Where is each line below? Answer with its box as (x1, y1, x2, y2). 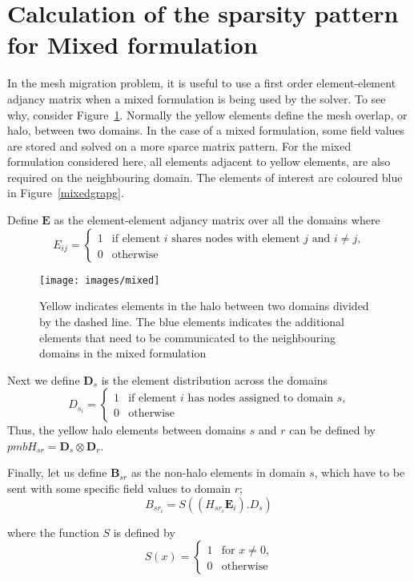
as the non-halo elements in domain (131, 464, 306, 481)
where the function (7, 523, 99, 540)
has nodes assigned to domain (187, 393, 334, 405)
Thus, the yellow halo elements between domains (7, 422, 247, 438)
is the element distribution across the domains (101, 371, 328, 388)
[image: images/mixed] (39, 274, 160, 286)
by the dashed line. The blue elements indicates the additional (39, 313, 344, 329)
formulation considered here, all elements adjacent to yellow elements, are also (7, 153, 391, 170)
